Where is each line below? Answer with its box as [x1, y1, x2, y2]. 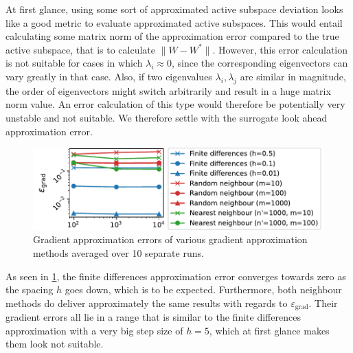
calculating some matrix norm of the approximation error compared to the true [5, 29, 339, 43]
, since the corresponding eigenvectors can [172, 56, 348, 70]
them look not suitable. [5, 337, 104, 351]
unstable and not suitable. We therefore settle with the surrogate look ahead [5, 110, 328, 124]
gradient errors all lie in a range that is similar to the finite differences [5, 310, 301, 324]
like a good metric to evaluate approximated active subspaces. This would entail [5, 15, 343, 30]
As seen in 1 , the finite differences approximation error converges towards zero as [5, 269, 346, 283]
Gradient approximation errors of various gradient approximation [33, 232, 308, 247]
